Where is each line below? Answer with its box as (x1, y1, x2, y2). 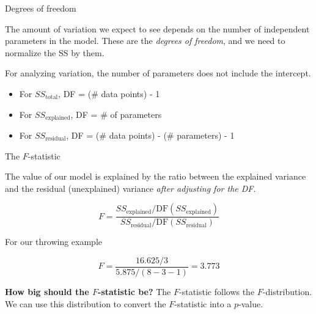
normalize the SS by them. (5, 46, 105, 59)
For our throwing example (5, 235, 102, 248)
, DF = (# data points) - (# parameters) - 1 (66, 129, 235, 142)
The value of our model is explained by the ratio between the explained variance (5, 170, 306, 183)
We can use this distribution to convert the (5, 297, 166, 310)
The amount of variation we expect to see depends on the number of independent (5, 22, 310, 35)
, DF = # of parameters (70, 108, 162, 120)
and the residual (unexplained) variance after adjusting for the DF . (5, 181, 256, 194)
